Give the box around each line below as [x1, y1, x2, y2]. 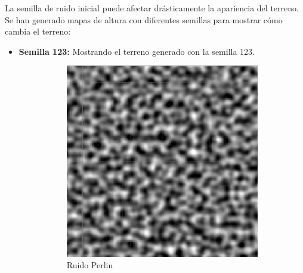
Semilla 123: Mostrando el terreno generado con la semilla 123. [18, 45, 255, 57]
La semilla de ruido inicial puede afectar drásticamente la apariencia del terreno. [5, 2, 299, 14]
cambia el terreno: [5, 25, 71, 38]
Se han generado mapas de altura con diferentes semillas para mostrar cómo [5, 13, 283, 26]
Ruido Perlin [66, 259, 113, 271]
